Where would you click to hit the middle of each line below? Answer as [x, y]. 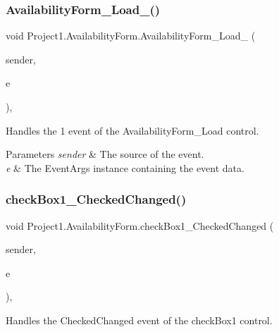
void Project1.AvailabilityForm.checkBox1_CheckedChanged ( [140, 225]
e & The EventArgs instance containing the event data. [125, 167]
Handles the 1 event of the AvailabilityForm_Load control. [132, 130]
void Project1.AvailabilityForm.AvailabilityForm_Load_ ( [131, 36]
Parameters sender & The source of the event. [105, 154]
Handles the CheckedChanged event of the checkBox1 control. [139, 320]
